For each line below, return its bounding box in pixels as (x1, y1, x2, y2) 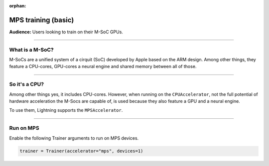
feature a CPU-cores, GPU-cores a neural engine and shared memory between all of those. (9, 64, 197, 70)
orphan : (9, 3, 26, 8)
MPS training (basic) (9, 15, 74, 24)
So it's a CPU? (9, 81, 44, 88)
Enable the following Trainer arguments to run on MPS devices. (9, 135, 139, 141)
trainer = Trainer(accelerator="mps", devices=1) (19, 148, 143, 154)
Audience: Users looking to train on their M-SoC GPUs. (9, 29, 123, 35)
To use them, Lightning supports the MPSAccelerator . (9, 107, 123, 113)
